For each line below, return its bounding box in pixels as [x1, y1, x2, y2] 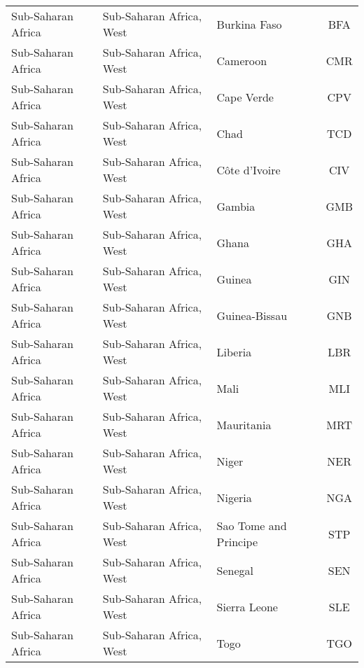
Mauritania [216, 416, 272, 433]
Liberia [216, 343, 252, 360]
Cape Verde [216, 88, 274, 105]
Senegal [216, 562, 253, 578]
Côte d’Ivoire [216, 161, 281, 178]
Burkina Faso [216, 15, 282, 32]
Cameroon [216, 52, 267, 69]
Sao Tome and [216, 517, 287, 534]
